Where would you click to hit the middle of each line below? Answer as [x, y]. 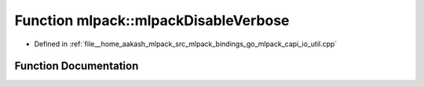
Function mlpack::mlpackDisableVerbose [152, 20]
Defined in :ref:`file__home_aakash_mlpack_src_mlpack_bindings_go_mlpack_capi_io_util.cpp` [186, 44]
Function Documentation [77, 66]
